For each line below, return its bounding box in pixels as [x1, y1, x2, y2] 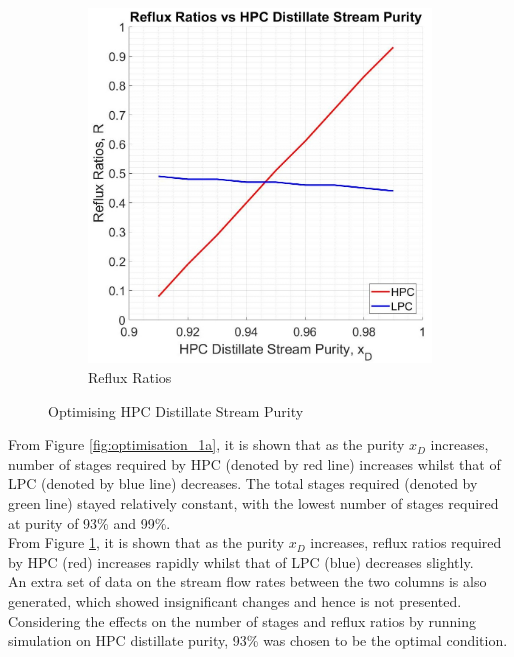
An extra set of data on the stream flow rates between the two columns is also [8, 571, 487, 592]
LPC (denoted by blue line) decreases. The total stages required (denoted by [8, 473, 478, 494]
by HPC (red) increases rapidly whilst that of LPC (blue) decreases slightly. [8, 551, 474, 572]
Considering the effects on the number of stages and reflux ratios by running [8, 610, 477, 631]
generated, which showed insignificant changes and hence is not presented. [8, 590, 462, 611]
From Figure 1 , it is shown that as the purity [8, 532, 285, 553]
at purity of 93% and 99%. [8, 512, 171, 533]
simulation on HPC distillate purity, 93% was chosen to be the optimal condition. [8, 630, 508, 651]
